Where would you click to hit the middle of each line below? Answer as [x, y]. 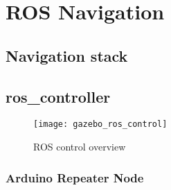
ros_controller [58, 96]
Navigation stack [67, 55]
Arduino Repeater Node [75, 177]
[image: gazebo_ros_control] [100, 124]
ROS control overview [80, 147]
